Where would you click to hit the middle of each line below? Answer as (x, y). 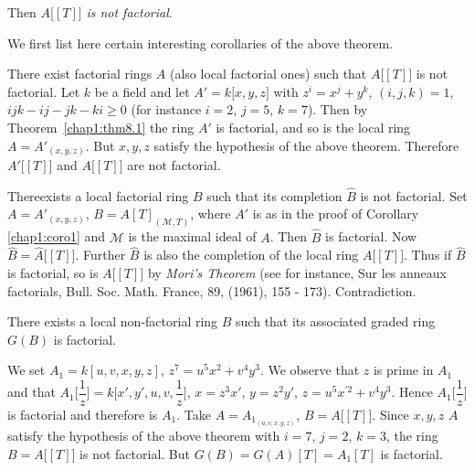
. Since (390, 414)
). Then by (337, 109)
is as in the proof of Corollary (336, 214)
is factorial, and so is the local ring (313, 127)
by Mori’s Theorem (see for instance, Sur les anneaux (297, 272)
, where (211, 214)
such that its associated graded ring (336, 321)
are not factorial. (174, 165)
